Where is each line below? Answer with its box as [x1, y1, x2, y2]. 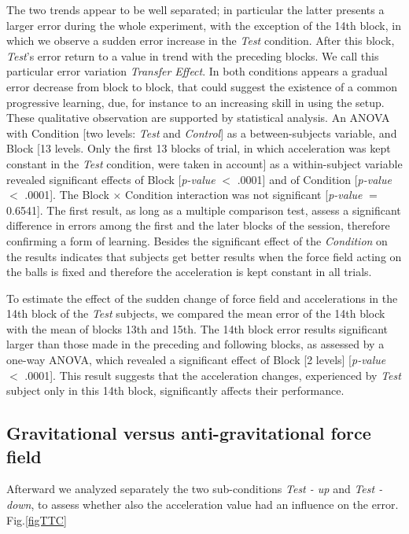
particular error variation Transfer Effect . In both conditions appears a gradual [6, 63, 388, 79]
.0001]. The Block [24, 186, 109, 203]
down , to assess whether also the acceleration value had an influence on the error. [6, 496, 399, 513]
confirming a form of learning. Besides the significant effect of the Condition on [6, 232, 388, 249]
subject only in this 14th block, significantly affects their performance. [6, 382, 345, 399]
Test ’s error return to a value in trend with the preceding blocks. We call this [6, 47, 379, 64]
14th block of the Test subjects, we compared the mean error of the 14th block [6, 305, 385, 322]
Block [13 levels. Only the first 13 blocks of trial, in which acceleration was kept [6, 140, 391, 157]
